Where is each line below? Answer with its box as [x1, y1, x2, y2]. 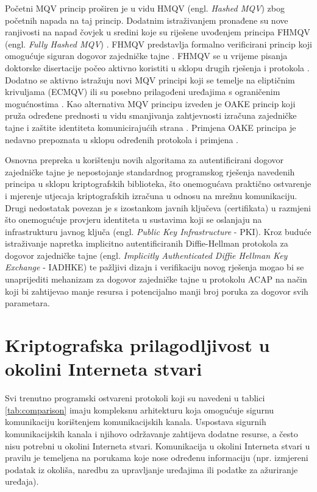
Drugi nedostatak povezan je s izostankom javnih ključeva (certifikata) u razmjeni [5, 201, 311, 214]
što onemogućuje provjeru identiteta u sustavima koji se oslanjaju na [5, 213, 262, 226]
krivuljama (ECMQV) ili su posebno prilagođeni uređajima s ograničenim [5, 85, 280, 98]
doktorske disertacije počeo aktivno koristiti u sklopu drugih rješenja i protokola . [5, 61, 310, 74]
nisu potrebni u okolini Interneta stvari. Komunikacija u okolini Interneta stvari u [5, 439, 310, 452]
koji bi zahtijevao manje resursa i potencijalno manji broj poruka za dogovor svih [5, 284, 308, 297]
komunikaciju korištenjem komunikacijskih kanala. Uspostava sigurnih [5, 415, 266, 428]
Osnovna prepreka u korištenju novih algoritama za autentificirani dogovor [5, 153, 284, 166]
